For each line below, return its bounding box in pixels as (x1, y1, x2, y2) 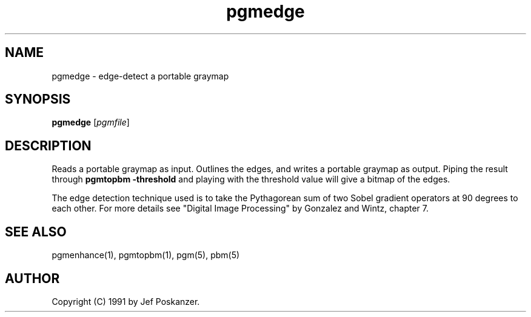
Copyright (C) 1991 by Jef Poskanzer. (52, 296, 200, 307)
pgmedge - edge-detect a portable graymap (52, 70, 229, 81)
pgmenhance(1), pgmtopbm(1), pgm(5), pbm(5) (52, 250, 240, 261)
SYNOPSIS (5, 92, 71, 107)
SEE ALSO (5, 224, 67, 239)
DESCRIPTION (5, 138, 92, 153)
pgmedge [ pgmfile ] (52, 117, 130, 128)
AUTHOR (5, 270, 60, 286)
